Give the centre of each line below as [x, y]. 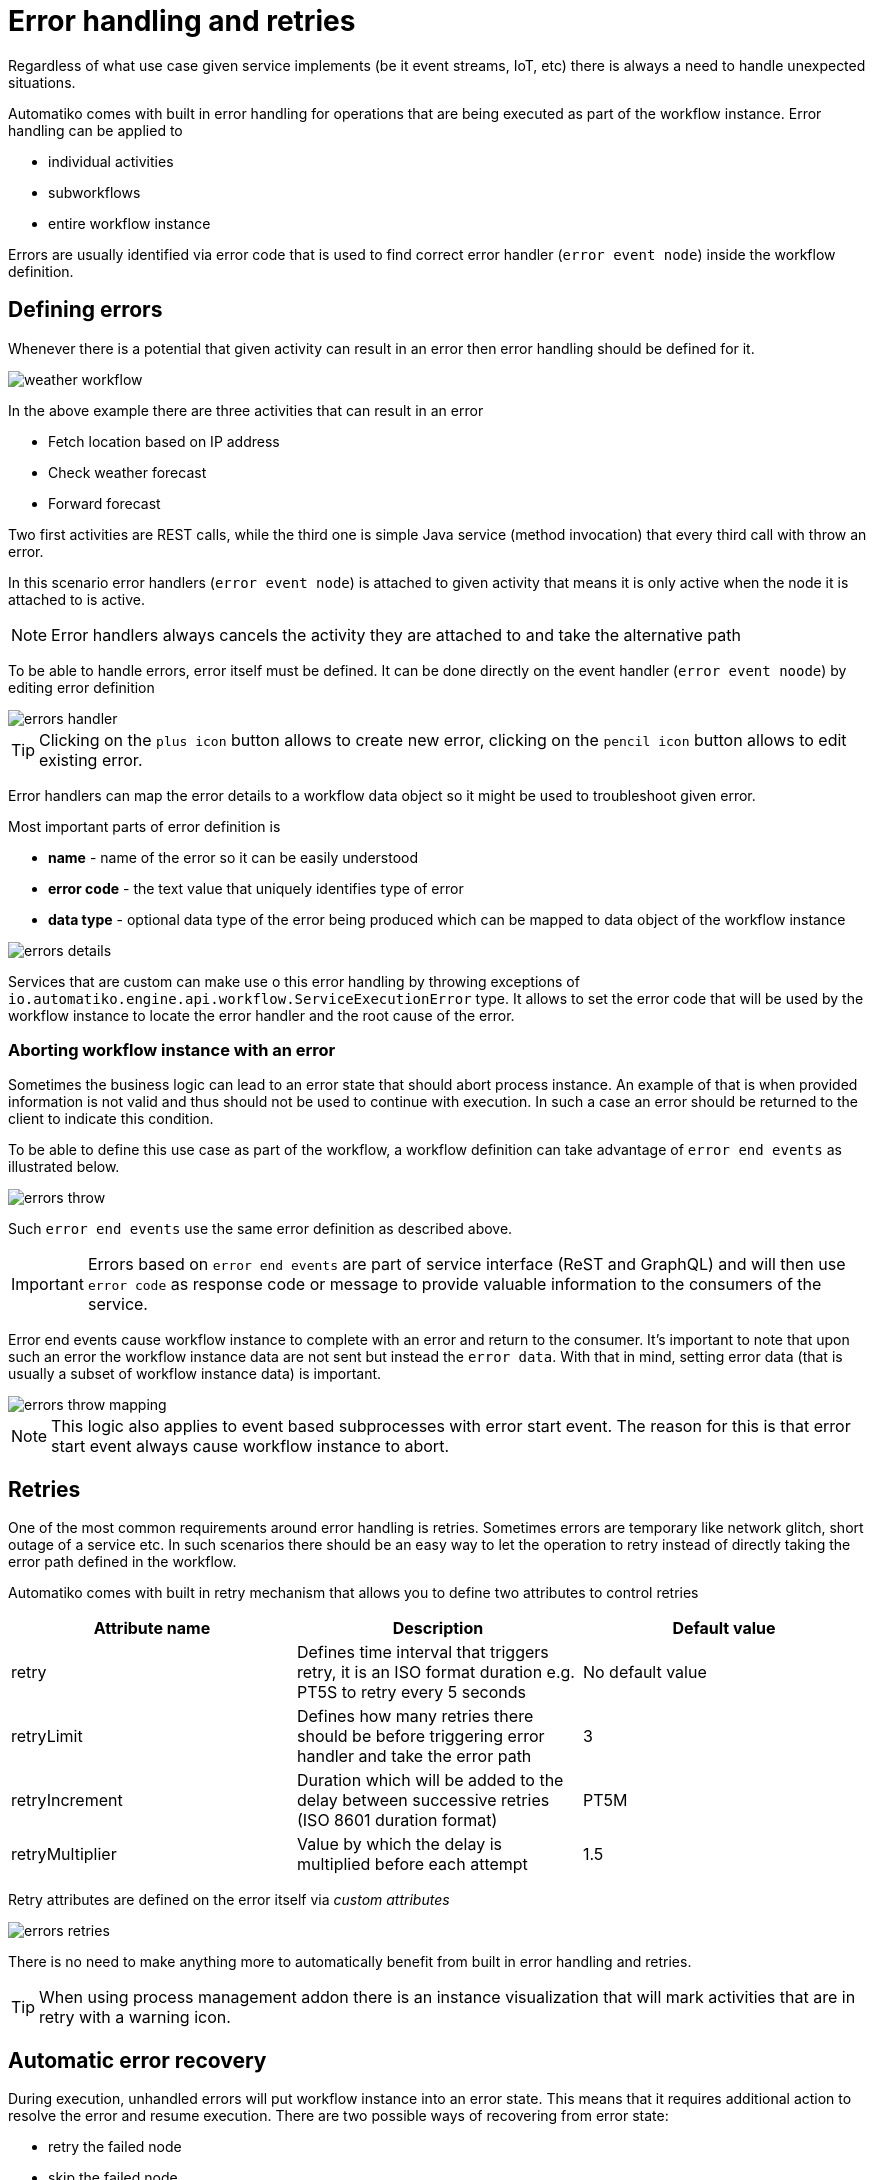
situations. [42, 82]
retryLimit [47, 1736]
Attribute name [152, 1628]
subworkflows [94, 192]
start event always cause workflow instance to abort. [250, 1446]
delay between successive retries [423, 1800]
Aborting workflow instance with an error [172, 1049]
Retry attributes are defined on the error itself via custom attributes [229, 1900]
